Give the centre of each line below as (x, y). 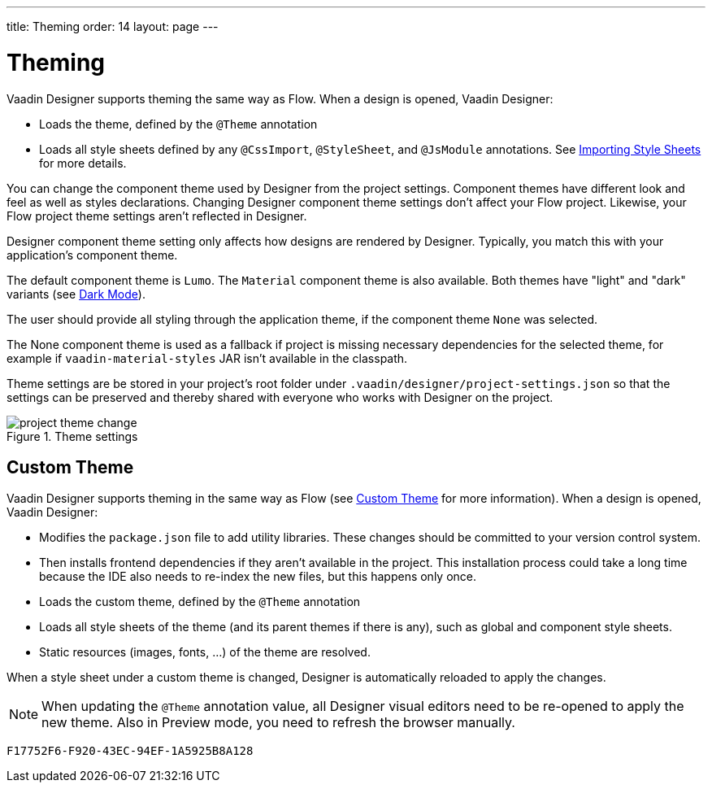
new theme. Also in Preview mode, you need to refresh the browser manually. (278, 723)
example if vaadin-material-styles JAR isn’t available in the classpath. (207, 358)
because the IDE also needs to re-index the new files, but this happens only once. (258, 577)
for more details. (83, 163)
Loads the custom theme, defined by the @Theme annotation (200, 602)
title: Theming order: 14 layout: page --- (113, 26)
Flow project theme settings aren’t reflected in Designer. (157, 216)
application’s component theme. (92, 255)
